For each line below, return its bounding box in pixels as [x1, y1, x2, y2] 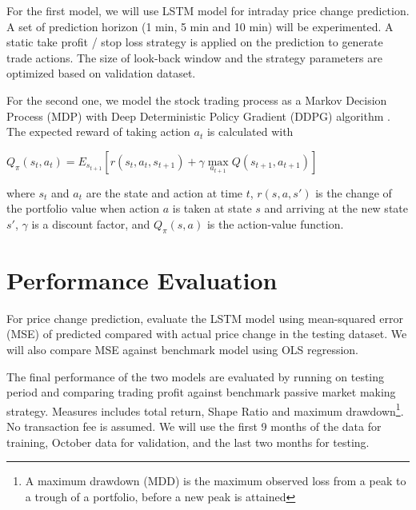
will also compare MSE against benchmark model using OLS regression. [6, 341, 358, 358]
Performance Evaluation [6, 263, 278, 296]
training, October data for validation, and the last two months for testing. [6, 433, 370, 450]
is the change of [315, 184, 392, 201]
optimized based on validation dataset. [6, 65, 196, 82]
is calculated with [206, 123, 294, 140]
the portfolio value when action [6, 200, 160, 217]
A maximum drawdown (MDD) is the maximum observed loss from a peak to [25, 472, 406, 489]
